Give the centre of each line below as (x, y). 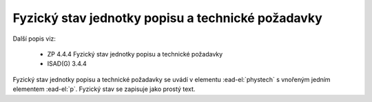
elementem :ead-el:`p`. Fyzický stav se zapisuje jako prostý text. (104, 89)
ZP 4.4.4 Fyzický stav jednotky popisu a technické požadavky (135, 54)
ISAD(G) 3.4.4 (67, 64)
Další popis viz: (34, 39)
